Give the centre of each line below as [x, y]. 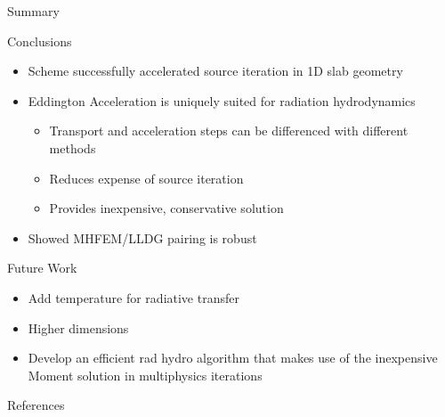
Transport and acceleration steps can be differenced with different [229, 131]
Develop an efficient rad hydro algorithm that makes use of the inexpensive [233, 358]
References [36, 405]
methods [73, 147]
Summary [33, 11]
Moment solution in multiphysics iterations [145, 375]
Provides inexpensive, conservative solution [166, 208]
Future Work [42, 268]
